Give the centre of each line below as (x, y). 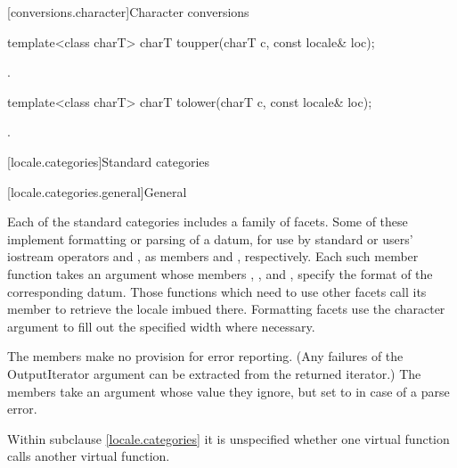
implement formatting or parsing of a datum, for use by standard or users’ (210, 238)
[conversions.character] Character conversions (128, 12)
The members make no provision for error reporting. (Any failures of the (205, 356)
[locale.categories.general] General (97, 191)
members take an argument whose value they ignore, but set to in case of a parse (228, 391)
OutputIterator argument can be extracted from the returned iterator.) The (214, 373)
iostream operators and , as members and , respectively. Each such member (213, 256)
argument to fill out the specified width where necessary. (161, 326)
